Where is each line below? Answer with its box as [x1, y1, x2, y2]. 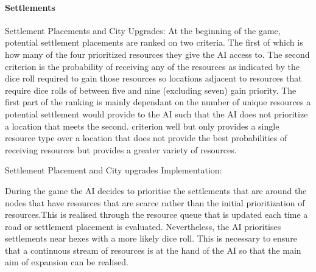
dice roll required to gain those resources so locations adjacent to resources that [5, 72, 302, 85]
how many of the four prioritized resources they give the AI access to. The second [5, 47, 310, 60]
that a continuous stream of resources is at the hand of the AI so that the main [5, 243, 301, 256]
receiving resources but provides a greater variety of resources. [5, 143, 237, 156]
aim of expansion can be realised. [5, 256, 128, 268]
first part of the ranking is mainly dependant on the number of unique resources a [5, 96, 311, 108]
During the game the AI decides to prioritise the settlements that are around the [5, 184, 307, 197]
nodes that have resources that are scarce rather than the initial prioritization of [5, 196, 305, 209]
